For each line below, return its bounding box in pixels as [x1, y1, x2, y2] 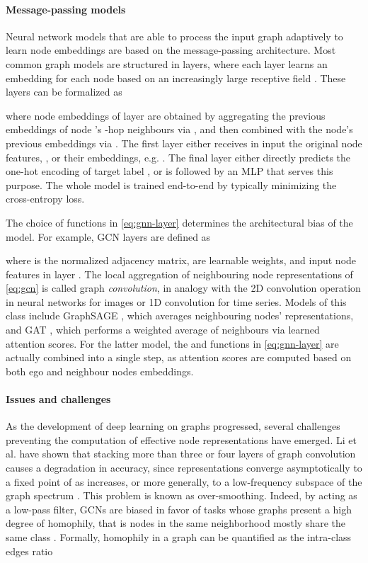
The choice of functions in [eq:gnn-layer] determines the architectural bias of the [6, 215, 353, 229]
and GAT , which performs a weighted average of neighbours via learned [6, 322, 320, 337]
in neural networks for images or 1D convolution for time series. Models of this [6, 294, 347, 309]
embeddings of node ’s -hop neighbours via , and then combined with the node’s [6, 122, 353, 137]
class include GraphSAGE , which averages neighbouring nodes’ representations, [6, 308, 354, 323]
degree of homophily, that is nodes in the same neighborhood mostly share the [6, 516, 346, 530]
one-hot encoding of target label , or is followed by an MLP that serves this [6, 164, 333, 178]
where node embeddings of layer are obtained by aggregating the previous [6, 108, 326, 123]
